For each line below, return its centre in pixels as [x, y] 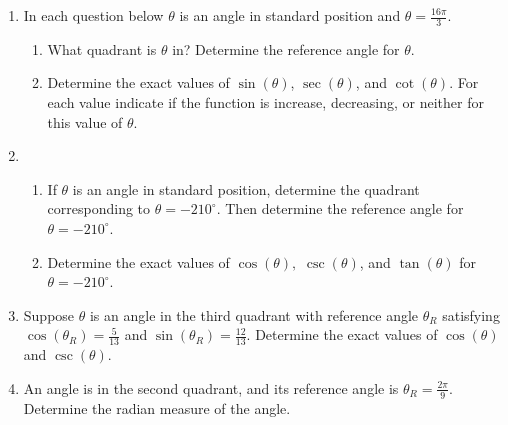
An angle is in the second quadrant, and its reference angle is [211, 387]
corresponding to [99, 208]
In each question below [93, 15]
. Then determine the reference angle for [340, 208]
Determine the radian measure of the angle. [157, 407]
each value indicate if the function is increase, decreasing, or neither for [265, 102]
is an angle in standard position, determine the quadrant [246, 188]
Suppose [49, 314]
